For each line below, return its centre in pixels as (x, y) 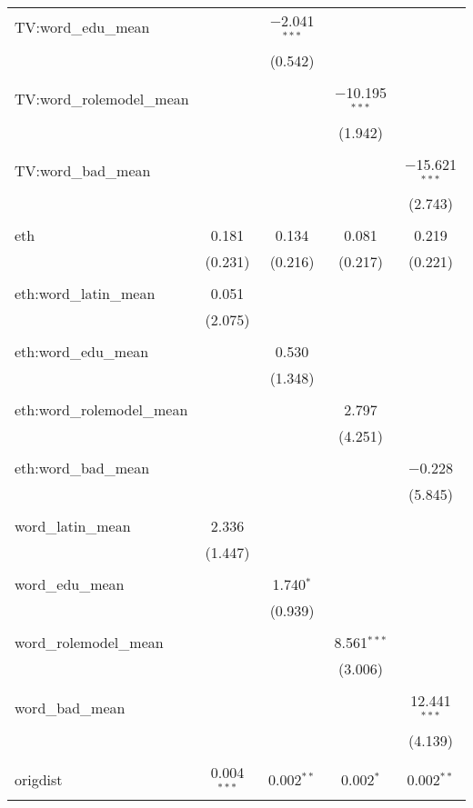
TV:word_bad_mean (83, 170)
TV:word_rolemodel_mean (102, 99)
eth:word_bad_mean (82, 468)
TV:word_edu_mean (82, 27)
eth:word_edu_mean (82, 352)
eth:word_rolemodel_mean (101, 410)
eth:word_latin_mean (85, 294)
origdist (39, 779)
